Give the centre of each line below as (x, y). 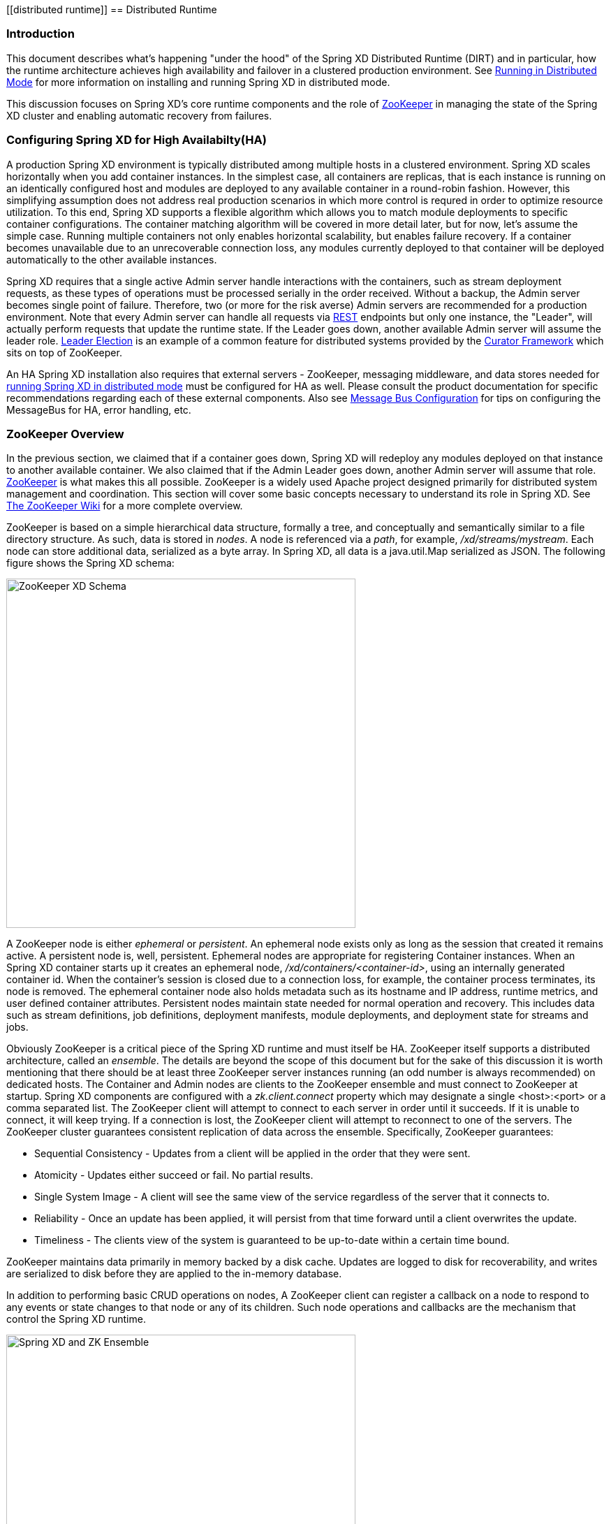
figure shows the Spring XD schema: (90, 563)
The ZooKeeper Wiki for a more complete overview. (125, 506)
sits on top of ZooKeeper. (64, 352)
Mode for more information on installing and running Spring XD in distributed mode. (198, 82)
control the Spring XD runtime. (76, 1319)
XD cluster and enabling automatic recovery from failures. (139, 115)
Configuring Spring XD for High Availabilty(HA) (137, 140)
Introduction (41, 34)
